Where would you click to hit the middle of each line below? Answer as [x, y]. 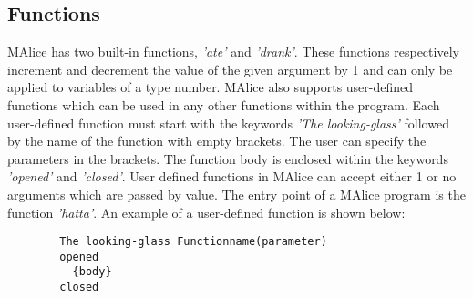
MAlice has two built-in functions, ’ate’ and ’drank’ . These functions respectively [233, 51]
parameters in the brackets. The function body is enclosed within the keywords [228, 158]
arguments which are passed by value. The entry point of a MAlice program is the [236, 194]
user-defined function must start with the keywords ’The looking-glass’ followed [228, 123]
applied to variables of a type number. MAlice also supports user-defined [211, 87]
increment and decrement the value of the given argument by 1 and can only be [230, 69]
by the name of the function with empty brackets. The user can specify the [217, 141]
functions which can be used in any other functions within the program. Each [224, 104]
